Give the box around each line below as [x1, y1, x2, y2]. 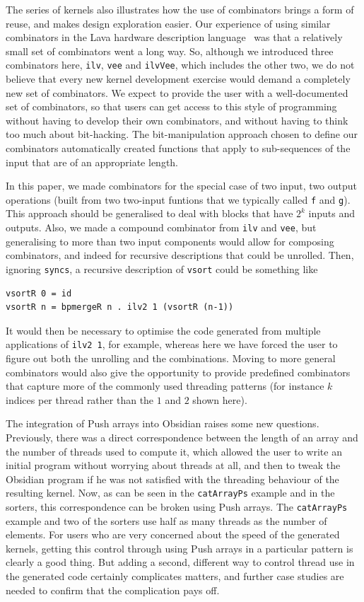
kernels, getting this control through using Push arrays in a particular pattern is [6, 540, 353, 555]
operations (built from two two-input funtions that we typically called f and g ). [6, 192, 351, 207]
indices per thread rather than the [6, 392, 154, 407]
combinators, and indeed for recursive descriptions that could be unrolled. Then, [6, 248, 354, 262]
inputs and [308, 206, 356, 221]
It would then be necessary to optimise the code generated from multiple [6, 323, 321, 337]
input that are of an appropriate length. [6, 154, 179, 169]
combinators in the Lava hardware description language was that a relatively [6, 30, 343, 45]
